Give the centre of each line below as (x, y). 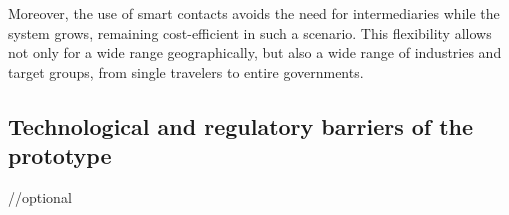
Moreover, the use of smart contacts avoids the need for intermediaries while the (254, 13)
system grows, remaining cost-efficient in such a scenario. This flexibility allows (250, 32)
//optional (40, 196)
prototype (60, 155)
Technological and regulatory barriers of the (241, 125)
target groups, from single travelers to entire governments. (186, 71)
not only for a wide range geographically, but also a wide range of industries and (255, 52)
